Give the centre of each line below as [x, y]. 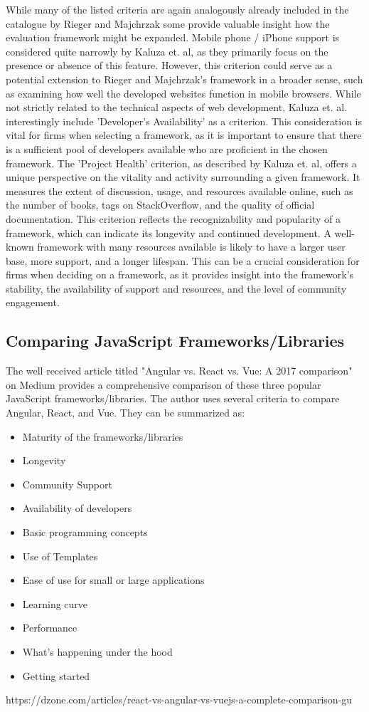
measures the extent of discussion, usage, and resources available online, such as [180, 190]
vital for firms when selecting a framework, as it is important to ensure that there [184, 135]
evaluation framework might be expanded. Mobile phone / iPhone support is [173, 37]
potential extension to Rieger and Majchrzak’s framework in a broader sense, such [184, 79]
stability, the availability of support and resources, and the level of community [176, 288]
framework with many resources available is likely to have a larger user [191, 247]
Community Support [67, 484]
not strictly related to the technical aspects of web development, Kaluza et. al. [177, 107]
